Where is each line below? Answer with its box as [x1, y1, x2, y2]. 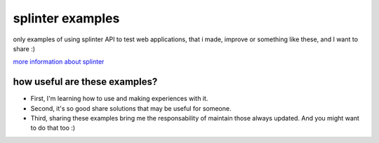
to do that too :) [30, 123, 76, 132]
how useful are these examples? [13, 76, 158, 88]
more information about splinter [13, 57, 105, 66]
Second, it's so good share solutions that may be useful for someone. [30, 104, 232, 112]
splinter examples [13, 11, 120, 26]
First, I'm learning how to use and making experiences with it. [30, 95, 208, 103]
